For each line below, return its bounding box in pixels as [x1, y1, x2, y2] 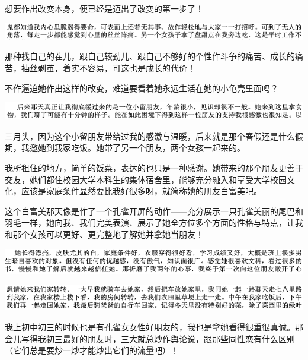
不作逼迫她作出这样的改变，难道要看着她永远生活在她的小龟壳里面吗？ [5, 81, 278, 94]
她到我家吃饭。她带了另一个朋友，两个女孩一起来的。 [37, 141, 245, 154]
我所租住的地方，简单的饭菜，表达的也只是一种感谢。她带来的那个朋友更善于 [5, 161, 303, 173]
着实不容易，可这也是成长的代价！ [62, 62, 195, 74]
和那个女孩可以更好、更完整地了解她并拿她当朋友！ [5, 228, 204, 240]
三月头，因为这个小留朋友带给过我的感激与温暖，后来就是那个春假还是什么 [5, 130, 295, 142]
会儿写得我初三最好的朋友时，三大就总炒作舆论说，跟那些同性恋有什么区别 [5, 332, 295, 345]
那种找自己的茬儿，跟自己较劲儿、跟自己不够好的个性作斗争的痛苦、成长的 [5, 50, 295, 62]
